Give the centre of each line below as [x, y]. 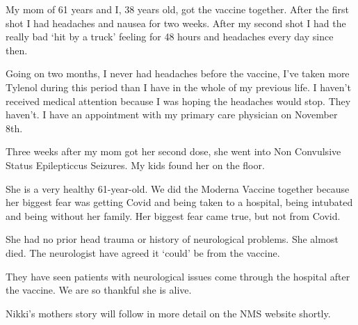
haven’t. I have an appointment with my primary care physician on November [172, 114]
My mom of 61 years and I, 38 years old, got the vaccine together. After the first [177, 9]
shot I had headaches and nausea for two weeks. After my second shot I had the [176, 23]
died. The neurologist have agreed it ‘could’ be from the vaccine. [143, 252]
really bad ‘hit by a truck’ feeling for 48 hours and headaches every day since [170, 37]
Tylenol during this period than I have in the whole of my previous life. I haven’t [178, 87]
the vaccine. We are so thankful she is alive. [99, 290]
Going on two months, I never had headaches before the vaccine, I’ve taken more [178, 73]
